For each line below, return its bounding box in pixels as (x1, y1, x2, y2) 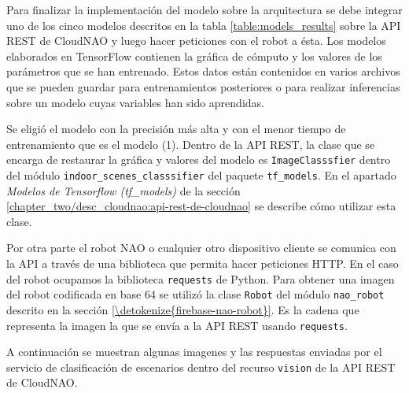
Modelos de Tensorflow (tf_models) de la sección (6, 182, 241, 198)
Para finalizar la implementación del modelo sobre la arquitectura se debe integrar (6, 2, 403, 17)
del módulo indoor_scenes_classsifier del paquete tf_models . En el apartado (6, 167, 396, 183)
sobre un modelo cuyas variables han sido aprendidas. (6, 94, 264, 110)
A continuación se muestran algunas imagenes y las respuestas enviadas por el (6, 343, 382, 360)
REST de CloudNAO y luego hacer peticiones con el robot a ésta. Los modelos (6, 32, 386, 49)
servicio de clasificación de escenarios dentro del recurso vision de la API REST (6, 358, 396, 375)
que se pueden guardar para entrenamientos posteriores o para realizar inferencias (6, 78, 400, 95)
